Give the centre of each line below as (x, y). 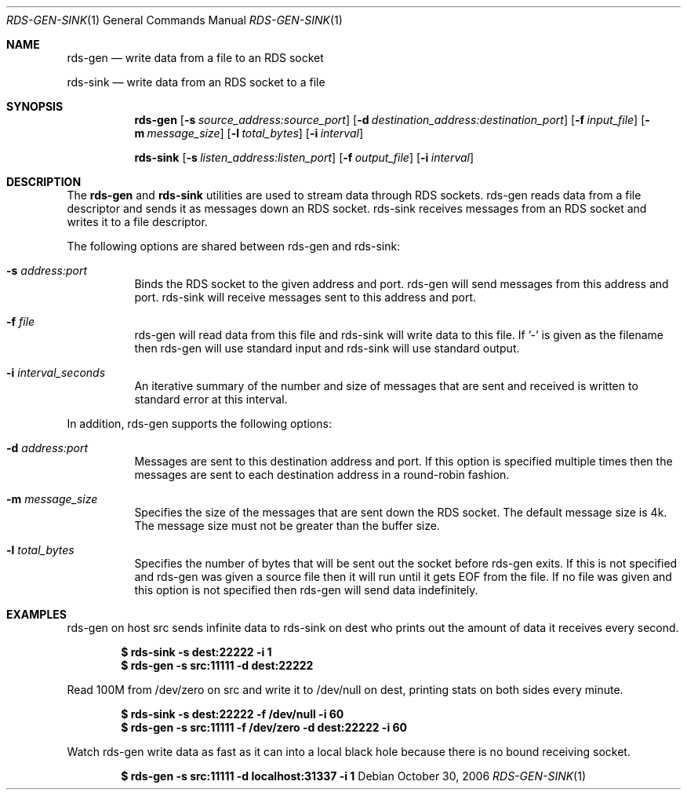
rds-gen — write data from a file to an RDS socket (195, 58)
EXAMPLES (36, 614)
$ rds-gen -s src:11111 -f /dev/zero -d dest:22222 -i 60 (264, 727)
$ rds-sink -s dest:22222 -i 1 (196, 652)
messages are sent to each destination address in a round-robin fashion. (322, 475)
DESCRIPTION (44, 182)
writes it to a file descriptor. (137, 222)
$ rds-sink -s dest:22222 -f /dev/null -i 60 (233, 714)
